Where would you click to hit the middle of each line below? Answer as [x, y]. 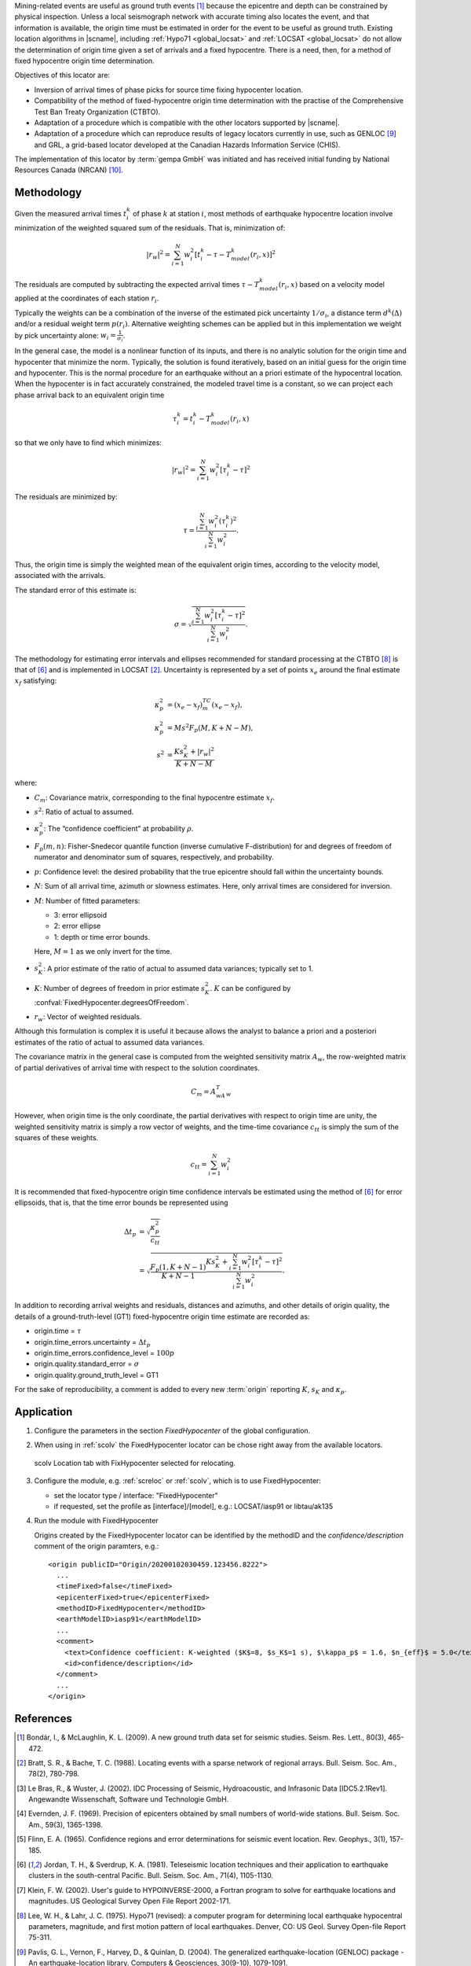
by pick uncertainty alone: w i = [66, 336]
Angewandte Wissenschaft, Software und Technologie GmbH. [129, 1799]
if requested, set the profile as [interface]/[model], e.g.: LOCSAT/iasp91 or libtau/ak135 [194, 1506]
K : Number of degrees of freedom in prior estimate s [120, 988]
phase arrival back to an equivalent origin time [89, 395]
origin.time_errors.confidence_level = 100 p [104, 1353]
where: [26, 783]
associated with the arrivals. [60, 576]
